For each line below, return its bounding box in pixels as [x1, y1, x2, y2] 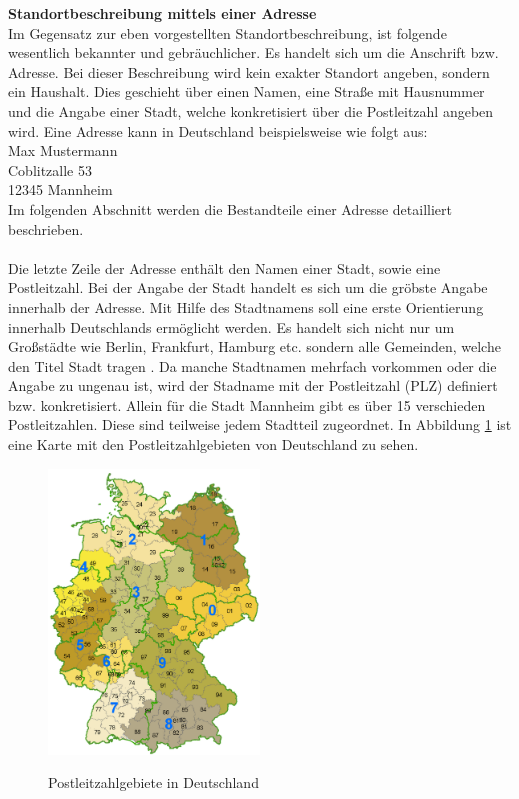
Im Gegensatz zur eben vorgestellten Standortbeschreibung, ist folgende [8, 22, 447, 43]
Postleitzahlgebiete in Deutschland [48, 772, 259, 793]
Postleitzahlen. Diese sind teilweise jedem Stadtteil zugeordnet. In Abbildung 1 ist [8, 414, 512, 435]
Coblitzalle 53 [8, 159, 92, 180]
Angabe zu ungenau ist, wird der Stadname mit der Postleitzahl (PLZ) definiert [8, 375, 498, 396]
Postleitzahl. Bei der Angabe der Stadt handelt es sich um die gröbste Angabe [8, 277, 488, 298]
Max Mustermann [8, 140, 118, 161]
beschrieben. [8, 218, 84, 239]
